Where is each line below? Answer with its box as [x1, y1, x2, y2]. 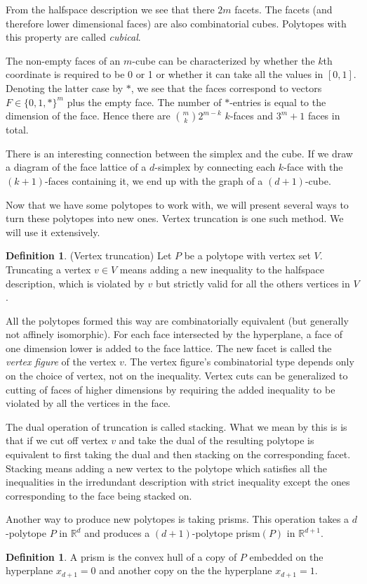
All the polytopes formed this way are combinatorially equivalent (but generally [6, 313, 349, 327]
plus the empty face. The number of [67, 94, 222, 109]
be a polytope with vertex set [184, 248, 311, 263]
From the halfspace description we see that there [6, 2, 215, 16]
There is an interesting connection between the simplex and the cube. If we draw [6, 145, 353, 160]
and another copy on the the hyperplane [99, 563, 272, 578]
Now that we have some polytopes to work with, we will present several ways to [6, 197, 349, 212]
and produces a [84, 526, 150, 540]
